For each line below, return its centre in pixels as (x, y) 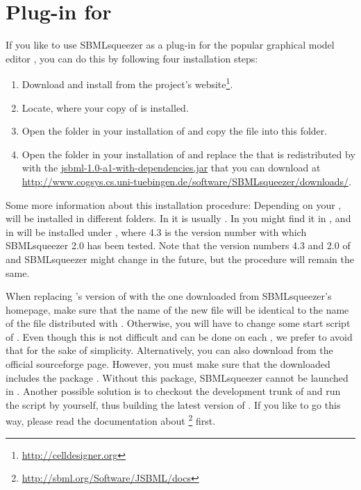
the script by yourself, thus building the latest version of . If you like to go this (173, 404)
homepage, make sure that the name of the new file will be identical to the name (177, 309)
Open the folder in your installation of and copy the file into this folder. (175, 131)
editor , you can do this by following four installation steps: (132, 58)
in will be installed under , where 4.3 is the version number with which (156, 231)
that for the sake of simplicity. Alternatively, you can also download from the (169, 350)
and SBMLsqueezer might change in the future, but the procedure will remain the (180, 259)
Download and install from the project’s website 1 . (127, 83)
